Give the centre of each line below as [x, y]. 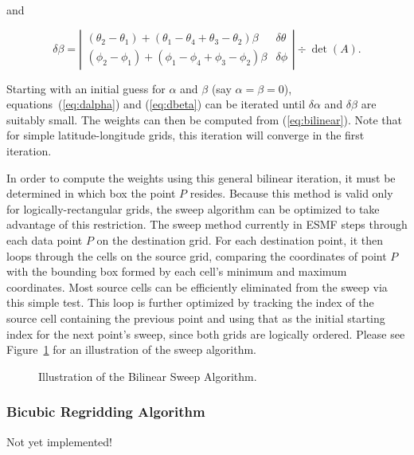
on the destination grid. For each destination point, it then [240, 239]
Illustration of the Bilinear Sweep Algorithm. [148, 376]
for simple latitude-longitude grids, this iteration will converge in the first [186, 135]
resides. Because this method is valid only [291, 193]
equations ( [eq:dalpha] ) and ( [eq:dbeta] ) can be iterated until [156, 104]
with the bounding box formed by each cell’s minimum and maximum [177, 271]
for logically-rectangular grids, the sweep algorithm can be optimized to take [193, 208]
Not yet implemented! [59, 441]
